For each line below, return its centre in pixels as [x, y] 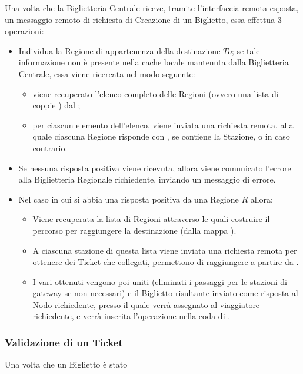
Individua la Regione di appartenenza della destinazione [119, 50]
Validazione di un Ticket [64, 342]
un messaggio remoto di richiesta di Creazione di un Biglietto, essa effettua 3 [143, 19]
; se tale [246, 50]
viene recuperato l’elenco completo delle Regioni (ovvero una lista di [156, 93]
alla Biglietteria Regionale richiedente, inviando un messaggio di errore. [147, 179]
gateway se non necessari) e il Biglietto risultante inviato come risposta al [165, 293]
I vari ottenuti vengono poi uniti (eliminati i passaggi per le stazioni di [160, 281]
